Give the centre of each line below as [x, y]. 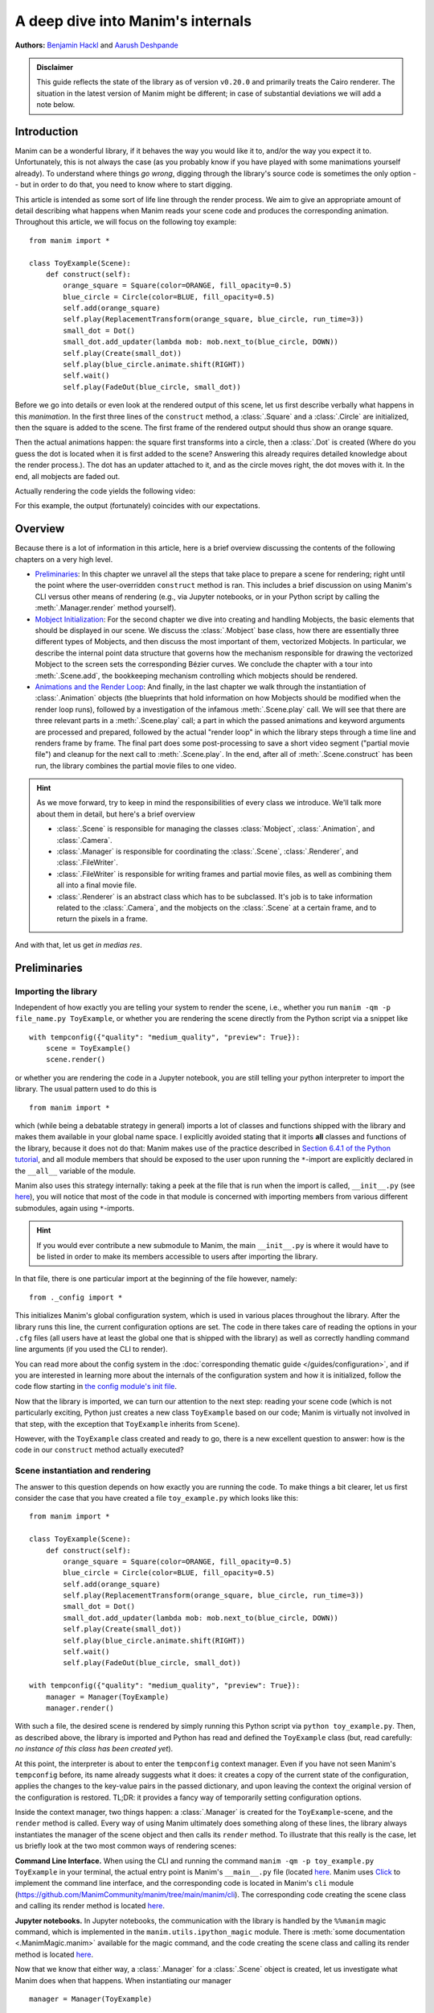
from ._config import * [76, 1297]
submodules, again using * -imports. [75, 1208]
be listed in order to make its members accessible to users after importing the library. [177, 1256]
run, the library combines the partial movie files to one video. [136, 766]
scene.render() [76, 1060]
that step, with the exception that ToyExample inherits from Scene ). [127, 1424]
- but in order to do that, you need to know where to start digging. [124, 184]
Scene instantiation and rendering [83, 1471]
